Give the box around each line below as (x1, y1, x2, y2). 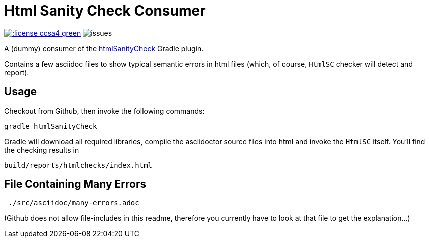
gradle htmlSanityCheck (4, 122, 97, 130)
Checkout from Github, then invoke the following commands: (4, 106, 205, 115)
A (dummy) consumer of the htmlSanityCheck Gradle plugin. (4, 44, 204, 53)
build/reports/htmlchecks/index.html (4, 161, 153, 169)
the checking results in (4, 145, 79, 154)
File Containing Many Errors (4, 178, 147, 191)
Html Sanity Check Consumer (4, 2, 206, 19)
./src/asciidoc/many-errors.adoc (8, 199, 139, 207)
